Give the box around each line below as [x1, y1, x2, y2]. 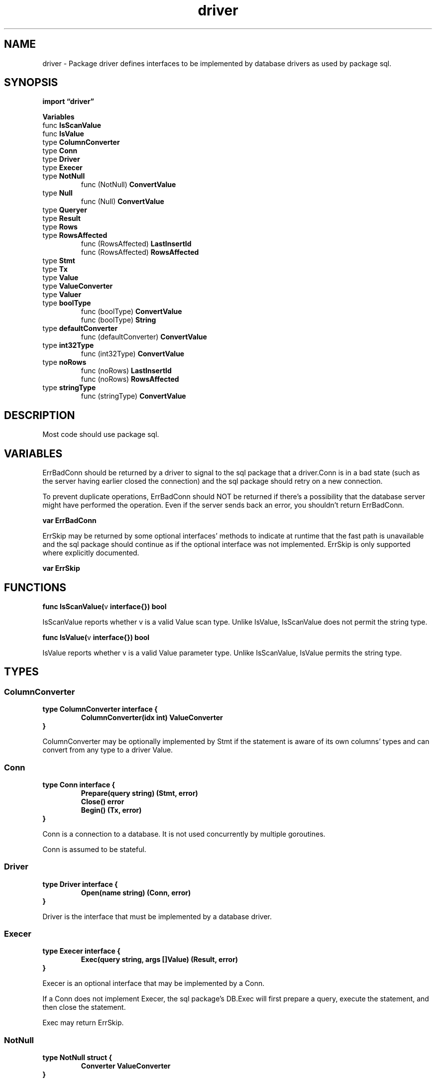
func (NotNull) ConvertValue [81, 180, 176, 189]
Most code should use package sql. [42, 430, 159, 439]
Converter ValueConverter [81, 1062, 171, 1071]
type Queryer [42, 206, 87, 215]
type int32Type [42, 341, 94, 350]
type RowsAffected [42, 231, 108, 240]
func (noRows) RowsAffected [81, 375, 179, 384]
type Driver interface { [42, 879, 118, 888]
